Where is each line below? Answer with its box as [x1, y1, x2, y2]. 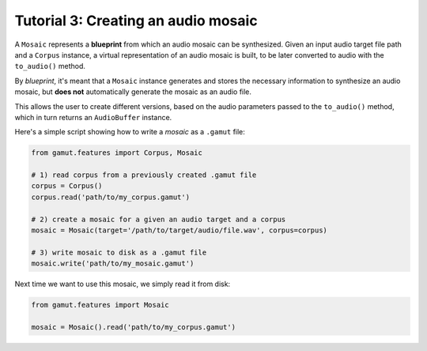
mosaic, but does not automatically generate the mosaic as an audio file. [14, 87, 252, 96]
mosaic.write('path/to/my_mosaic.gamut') [31, 259, 195, 268]
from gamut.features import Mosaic [31, 300, 169, 310]
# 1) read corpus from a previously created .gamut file [31, 171, 257, 179]
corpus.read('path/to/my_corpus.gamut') [31, 192, 190, 202]
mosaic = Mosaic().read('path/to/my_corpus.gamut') [31, 323, 236, 331]
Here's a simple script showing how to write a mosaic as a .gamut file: [14, 127, 245, 137]
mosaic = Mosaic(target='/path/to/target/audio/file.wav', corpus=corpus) [31, 226, 328, 235]
